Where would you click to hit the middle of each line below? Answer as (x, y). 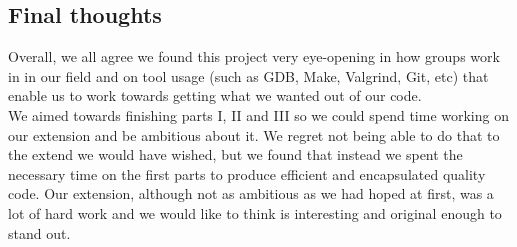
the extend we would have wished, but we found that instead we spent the (235, 154)
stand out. (39, 232)
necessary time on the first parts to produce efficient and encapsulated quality (247, 173)
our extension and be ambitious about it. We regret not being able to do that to (254, 134)
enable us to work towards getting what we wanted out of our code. (215, 95)
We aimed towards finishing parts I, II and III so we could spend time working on (258, 114)
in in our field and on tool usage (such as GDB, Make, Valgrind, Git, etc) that (248, 75)
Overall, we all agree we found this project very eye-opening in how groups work (254, 56)
